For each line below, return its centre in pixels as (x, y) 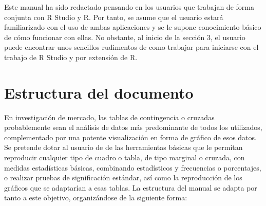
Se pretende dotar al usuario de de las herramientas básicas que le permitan (123, 147)
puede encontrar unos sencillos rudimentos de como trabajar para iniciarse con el (131, 47)
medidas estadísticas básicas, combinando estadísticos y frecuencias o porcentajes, (133, 167)
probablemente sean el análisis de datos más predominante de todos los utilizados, (133, 127)
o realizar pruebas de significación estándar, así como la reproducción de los (123, 177)
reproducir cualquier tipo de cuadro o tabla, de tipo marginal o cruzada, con (125, 157)
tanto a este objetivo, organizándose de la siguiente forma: (96, 198)
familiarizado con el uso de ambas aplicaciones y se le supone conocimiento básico (133, 27)
